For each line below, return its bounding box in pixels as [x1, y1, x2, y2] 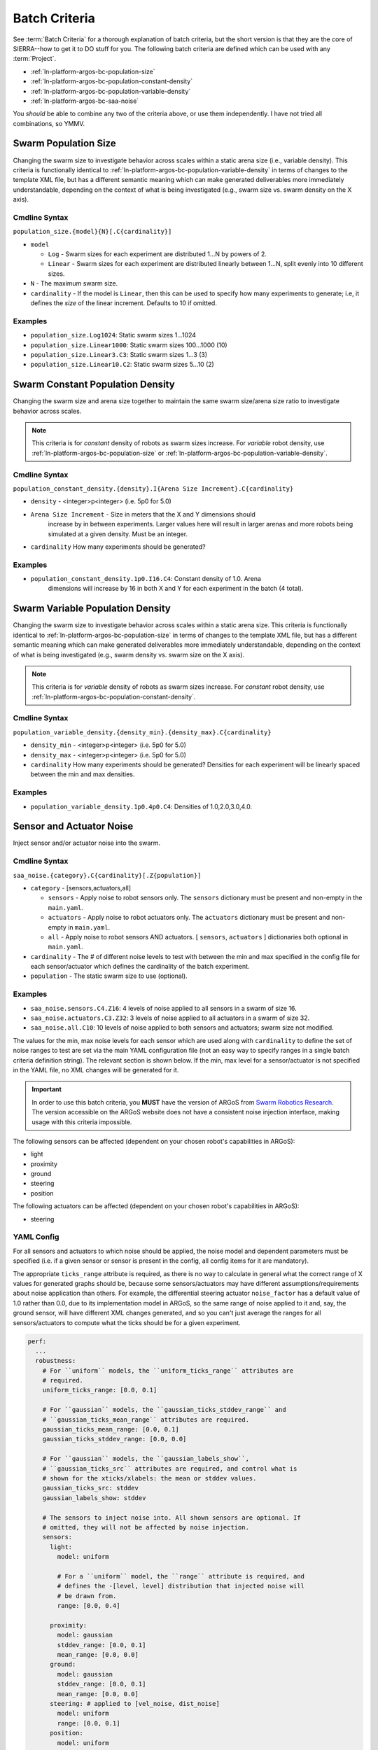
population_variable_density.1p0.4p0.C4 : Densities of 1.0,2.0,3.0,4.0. [30, 802, 253, 811]
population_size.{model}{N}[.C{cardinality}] [13, 227, 172, 236]
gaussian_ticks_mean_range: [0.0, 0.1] [42, 1425, 180, 1434]
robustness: [35, 1357, 76, 1365]
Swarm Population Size [13, 137, 116, 150]
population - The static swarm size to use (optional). [30, 972, 188, 980]
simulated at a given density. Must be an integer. [48, 529, 188, 538]
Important [31, 1085, 62, 1093]
